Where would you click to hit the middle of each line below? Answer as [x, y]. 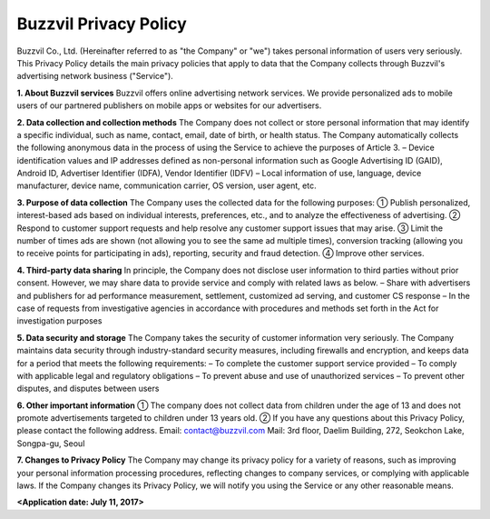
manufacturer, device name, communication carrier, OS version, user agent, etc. [167, 185]
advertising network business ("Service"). [95, 76]
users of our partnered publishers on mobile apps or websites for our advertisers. [169, 105]
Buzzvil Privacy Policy [102, 24]
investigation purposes [59, 321]
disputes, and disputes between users [88, 389]
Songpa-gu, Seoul [51, 443]
